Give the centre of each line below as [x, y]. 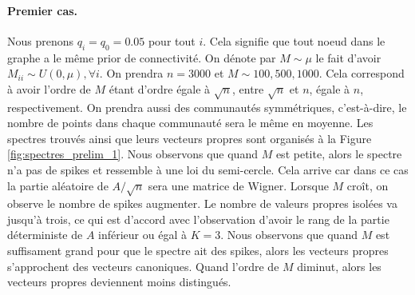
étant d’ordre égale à [160, 88]
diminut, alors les [339, 266]
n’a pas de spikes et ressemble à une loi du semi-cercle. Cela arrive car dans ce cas [208, 169]
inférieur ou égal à [142, 235]
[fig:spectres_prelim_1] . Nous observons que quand [132, 154]
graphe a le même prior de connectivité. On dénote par [142, 57]
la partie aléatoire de [58, 185]
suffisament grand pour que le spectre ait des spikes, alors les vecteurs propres [198, 251]
